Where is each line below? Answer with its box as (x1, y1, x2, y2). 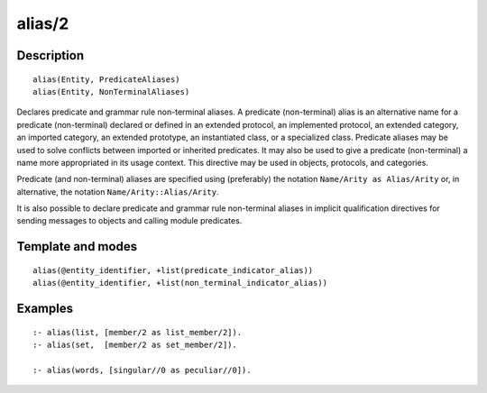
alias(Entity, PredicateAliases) (32, 74, 180, 85)
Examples (16, 301, 74, 316)
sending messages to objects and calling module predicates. (16, 215, 243, 226)
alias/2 (16, 14, 69, 33)
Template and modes (16, 239, 138, 254)
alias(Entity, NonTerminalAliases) (32, 87, 190, 96)
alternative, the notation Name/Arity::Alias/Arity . (16, 186, 220, 197)
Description (16, 48, 85, 63)
